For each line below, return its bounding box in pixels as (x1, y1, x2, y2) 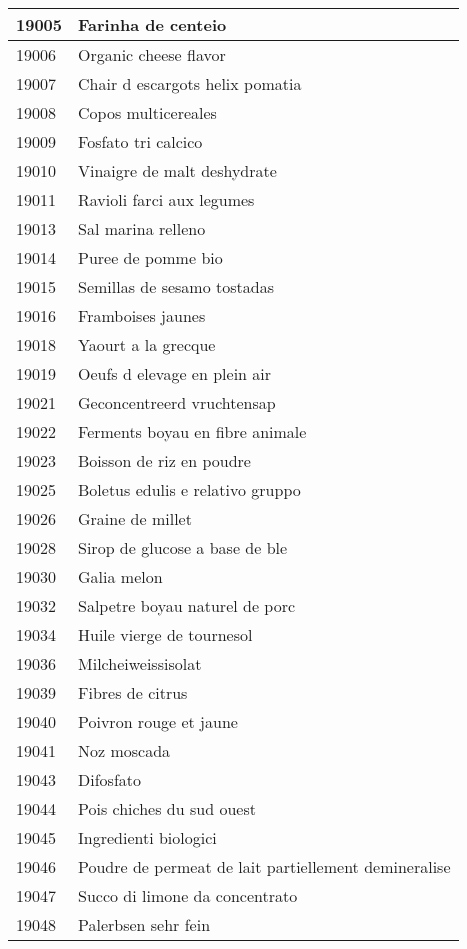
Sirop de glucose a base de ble (78, 536, 288, 559)
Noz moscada (78, 739, 171, 762)
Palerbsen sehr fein (78, 913, 211, 936)
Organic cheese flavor (78, 43, 226, 66)
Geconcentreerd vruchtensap (78, 391, 276, 414)
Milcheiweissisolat (78, 652, 202, 675)
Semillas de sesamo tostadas (78, 275, 274, 298)
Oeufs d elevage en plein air (78, 362, 272, 385)
